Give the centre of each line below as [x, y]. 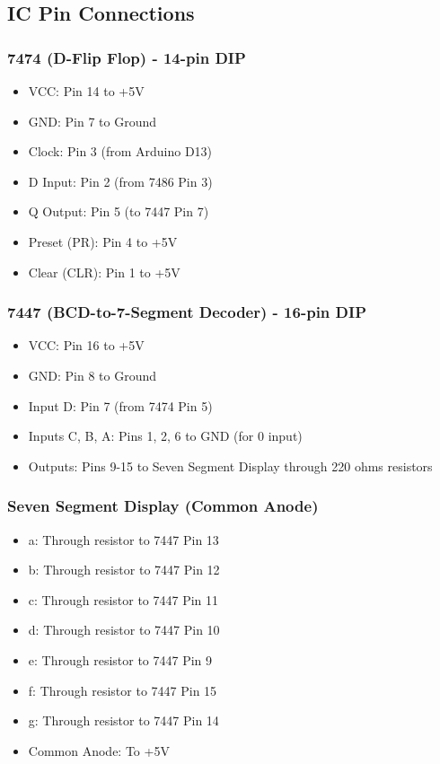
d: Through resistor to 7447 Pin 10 [124, 630]
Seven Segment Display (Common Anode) [163, 506]
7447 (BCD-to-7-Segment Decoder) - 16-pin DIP [187, 312]
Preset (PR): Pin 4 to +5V [103, 241]
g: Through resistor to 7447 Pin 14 [123, 720]
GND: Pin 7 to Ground [92, 121]
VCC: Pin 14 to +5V [86, 91]
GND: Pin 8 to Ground [92, 375]
